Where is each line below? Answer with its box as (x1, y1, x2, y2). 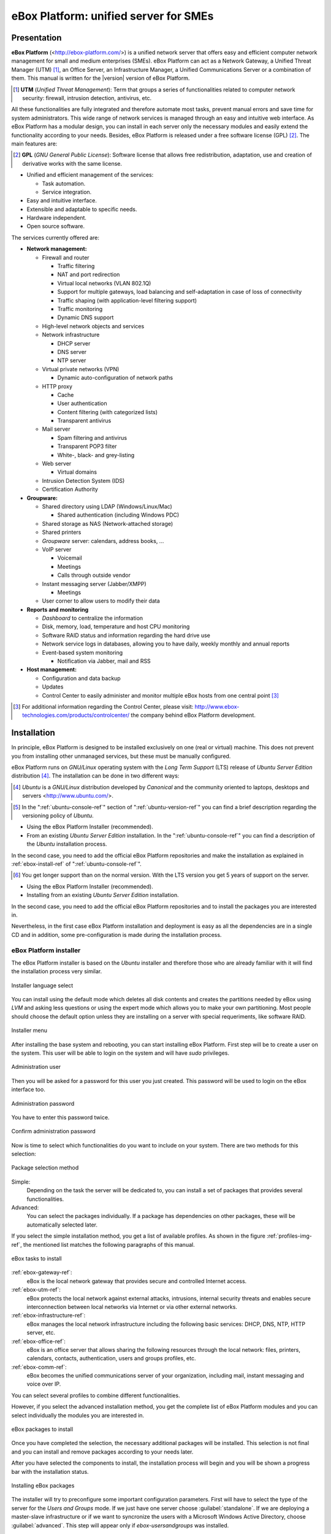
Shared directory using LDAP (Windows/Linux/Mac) (42, 503, 173, 510)
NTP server (57, 357, 86, 364)
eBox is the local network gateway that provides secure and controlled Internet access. (26, 1277, 247, 1285)
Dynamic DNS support (57, 314, 114, 322)
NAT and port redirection (57, 271, 120, 279)
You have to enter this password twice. (11, 1114, 110, 1121)
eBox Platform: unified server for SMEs (11, 9, 214, 23)
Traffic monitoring (57, 306, 103, 312)
